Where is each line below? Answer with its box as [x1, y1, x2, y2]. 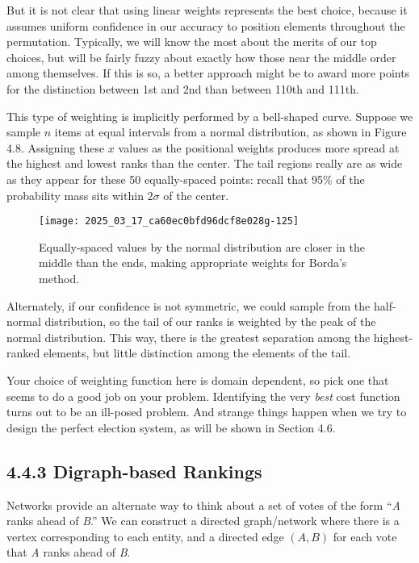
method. [39, 269, 80, 286]
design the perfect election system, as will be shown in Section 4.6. [6, 419, 336, 436]
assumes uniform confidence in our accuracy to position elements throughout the [6, 17, 405, 34]
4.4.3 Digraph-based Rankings [6, 458, 262, 483]
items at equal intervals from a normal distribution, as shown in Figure [54, 123, 407, 140]
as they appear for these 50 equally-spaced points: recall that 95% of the [6, 170, 365, 187]
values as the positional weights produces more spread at [118, 139, 400, 156]
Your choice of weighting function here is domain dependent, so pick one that [6, 371, 389, 388]
